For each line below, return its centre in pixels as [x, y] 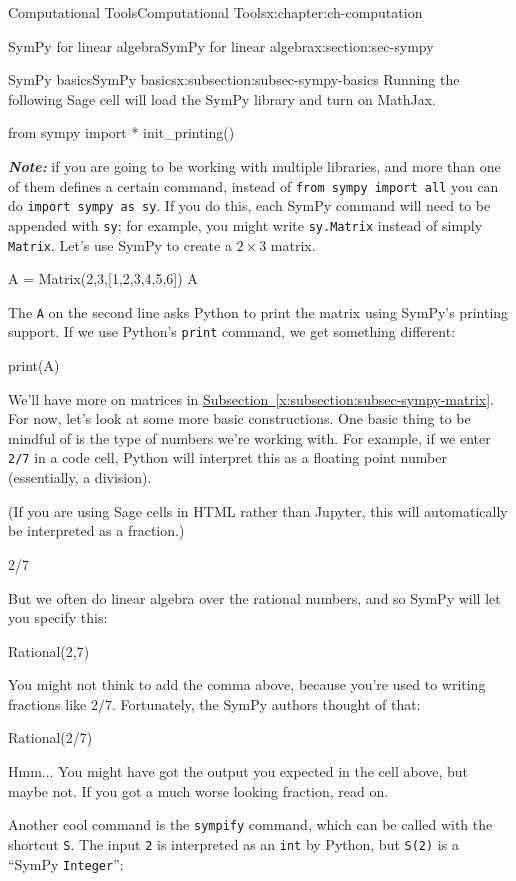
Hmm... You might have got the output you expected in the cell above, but [238, 771]
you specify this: [58, 617]
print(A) [34, 365]
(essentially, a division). [80, 477]
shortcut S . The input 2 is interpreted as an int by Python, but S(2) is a [233, 843]
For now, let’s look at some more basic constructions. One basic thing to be [239, 418]
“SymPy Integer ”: [66, 863]
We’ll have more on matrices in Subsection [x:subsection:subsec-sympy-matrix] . [251, 398]
